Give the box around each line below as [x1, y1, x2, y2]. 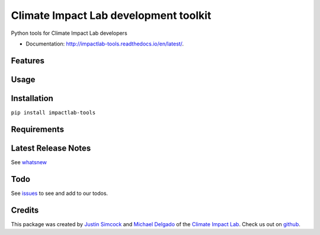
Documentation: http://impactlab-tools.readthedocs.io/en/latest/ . [25, 40, 184, 47]
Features [11, 56, 44, 66]
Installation [11, 93, 53, 103]
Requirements [11, 124, 65, 134]
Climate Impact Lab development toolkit [11, 9, 212, 22]
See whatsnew [11, 158, 47, 165]
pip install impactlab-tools [11, 109, 96, 116]
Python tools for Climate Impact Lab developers [11, 30, 127, 37]
